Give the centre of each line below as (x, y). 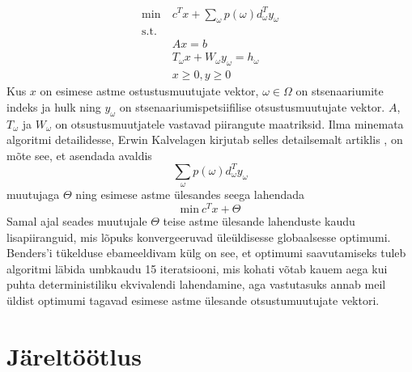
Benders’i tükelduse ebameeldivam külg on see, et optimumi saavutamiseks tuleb (206, 253)
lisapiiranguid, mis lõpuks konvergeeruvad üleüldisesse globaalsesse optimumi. (199, 237)
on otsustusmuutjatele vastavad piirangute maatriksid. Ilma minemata (229, 123)
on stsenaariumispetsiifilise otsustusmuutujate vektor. (252, 106)
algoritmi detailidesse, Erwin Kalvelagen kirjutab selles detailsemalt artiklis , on (205, 139)
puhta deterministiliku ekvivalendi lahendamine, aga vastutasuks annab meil (196, 284)
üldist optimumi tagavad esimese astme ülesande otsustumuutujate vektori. (193, 300)
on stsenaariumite (340, 91)
